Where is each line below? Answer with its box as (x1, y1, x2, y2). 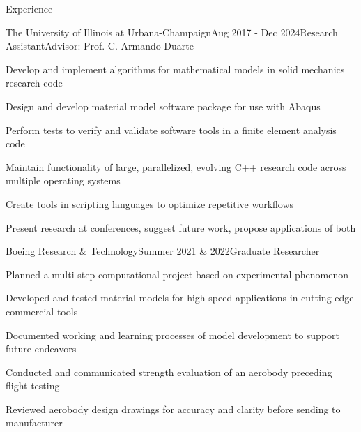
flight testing (6, 378, 60, 393)
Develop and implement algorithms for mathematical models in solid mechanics (6, 61, 345, 76)
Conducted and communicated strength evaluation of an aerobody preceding (6, 364, 332, 379)
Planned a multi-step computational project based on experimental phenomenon (6, 267, 349, 281)
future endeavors (6, 341, 77, 356)
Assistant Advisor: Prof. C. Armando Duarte (6, 38, 194, 53)
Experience (6, 1, 53, 15)
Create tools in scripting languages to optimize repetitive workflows (6, 196, 294, 211)
